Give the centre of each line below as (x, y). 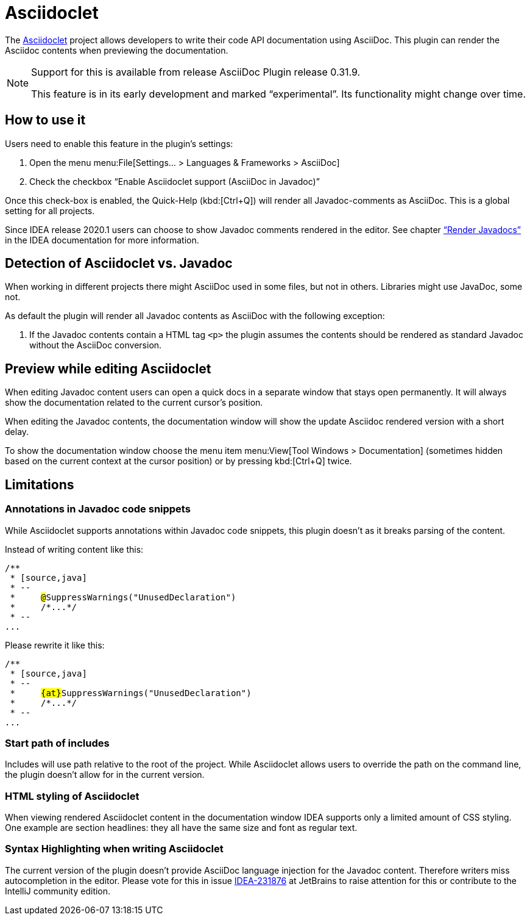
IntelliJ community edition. (58, 891)
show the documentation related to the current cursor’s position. (134, 403)
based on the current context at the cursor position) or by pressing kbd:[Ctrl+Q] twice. (178, 461)
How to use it (45, 120)
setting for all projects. (50, 210)
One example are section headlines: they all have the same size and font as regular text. (181, 828)
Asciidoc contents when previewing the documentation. (117, 50)
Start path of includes (57, 743)
